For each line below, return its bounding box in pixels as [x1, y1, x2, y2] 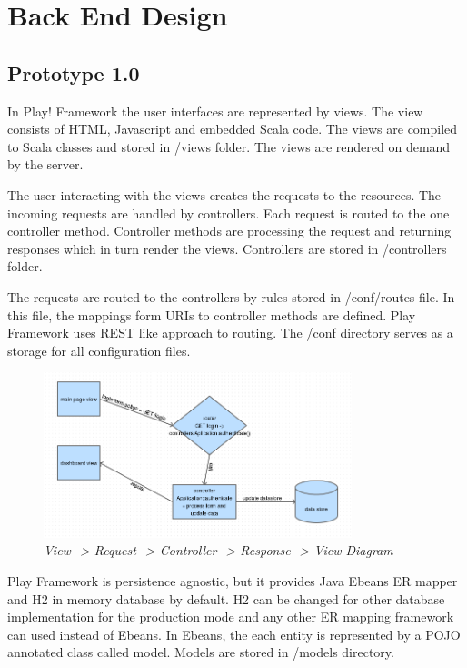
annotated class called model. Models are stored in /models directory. [7, 643, 394, 662]
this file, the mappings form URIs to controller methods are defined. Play [7, 305, 416, 324]
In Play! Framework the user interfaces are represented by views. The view [7, 101, 423, 120]
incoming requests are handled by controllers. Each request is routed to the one [7, 203, 450, 222]
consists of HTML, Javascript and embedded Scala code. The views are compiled [7, 119, 458, 138]
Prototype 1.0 [7, 58, 140, 86]
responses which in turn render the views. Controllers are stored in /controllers [7, 238, 447, 258]
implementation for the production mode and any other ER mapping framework [7, 607, 454, 626]
